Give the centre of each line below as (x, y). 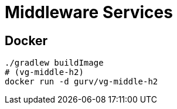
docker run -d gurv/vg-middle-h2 (81, 82)
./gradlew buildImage (54, 63)
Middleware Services (89, 12)
